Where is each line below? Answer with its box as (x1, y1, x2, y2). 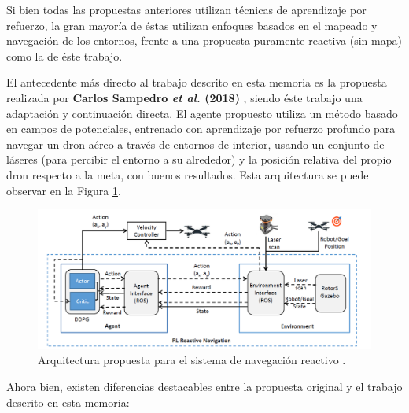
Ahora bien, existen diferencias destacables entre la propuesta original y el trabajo (6, 378, 403, 394)
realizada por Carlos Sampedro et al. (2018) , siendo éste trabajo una (6, 89, 363, 105)
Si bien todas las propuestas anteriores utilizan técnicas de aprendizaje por (6, 2, 367, 17)
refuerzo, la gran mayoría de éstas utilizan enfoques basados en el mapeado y (6, 17, 378, 33)
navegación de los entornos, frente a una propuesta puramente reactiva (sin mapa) (6, 32, 402, 49)
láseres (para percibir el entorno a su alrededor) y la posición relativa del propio (6, 151, 392, 168)
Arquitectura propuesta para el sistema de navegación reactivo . (38, 352, 346, 368)
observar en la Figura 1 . (6, 182, 121, 198)
